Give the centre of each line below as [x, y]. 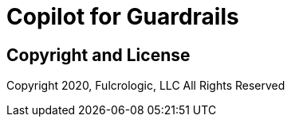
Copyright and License [98, 55]
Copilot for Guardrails [123, 17]
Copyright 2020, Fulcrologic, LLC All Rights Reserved [146, 86]
